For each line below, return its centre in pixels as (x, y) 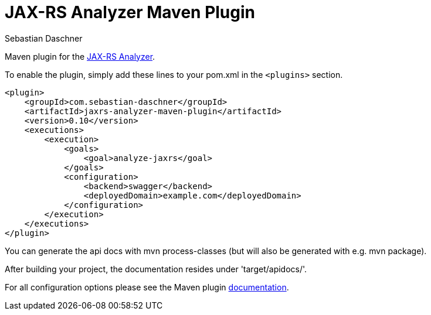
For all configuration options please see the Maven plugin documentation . (147, 287)
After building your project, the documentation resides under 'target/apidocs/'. (156, 269)
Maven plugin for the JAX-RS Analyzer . (80, 56)
